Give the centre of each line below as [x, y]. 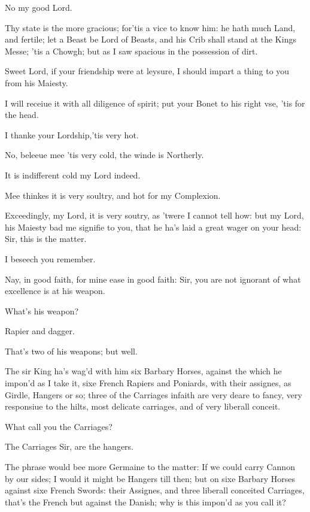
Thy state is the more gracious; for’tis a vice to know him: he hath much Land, [150, 27]
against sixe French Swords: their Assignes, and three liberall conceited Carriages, [155, 490]
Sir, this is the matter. [46, 239]
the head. [22, 115]
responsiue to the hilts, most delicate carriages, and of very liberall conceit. [143, 406]
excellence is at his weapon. [55, 291]
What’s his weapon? [42, 310]
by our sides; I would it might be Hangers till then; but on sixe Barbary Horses [150, 478]
